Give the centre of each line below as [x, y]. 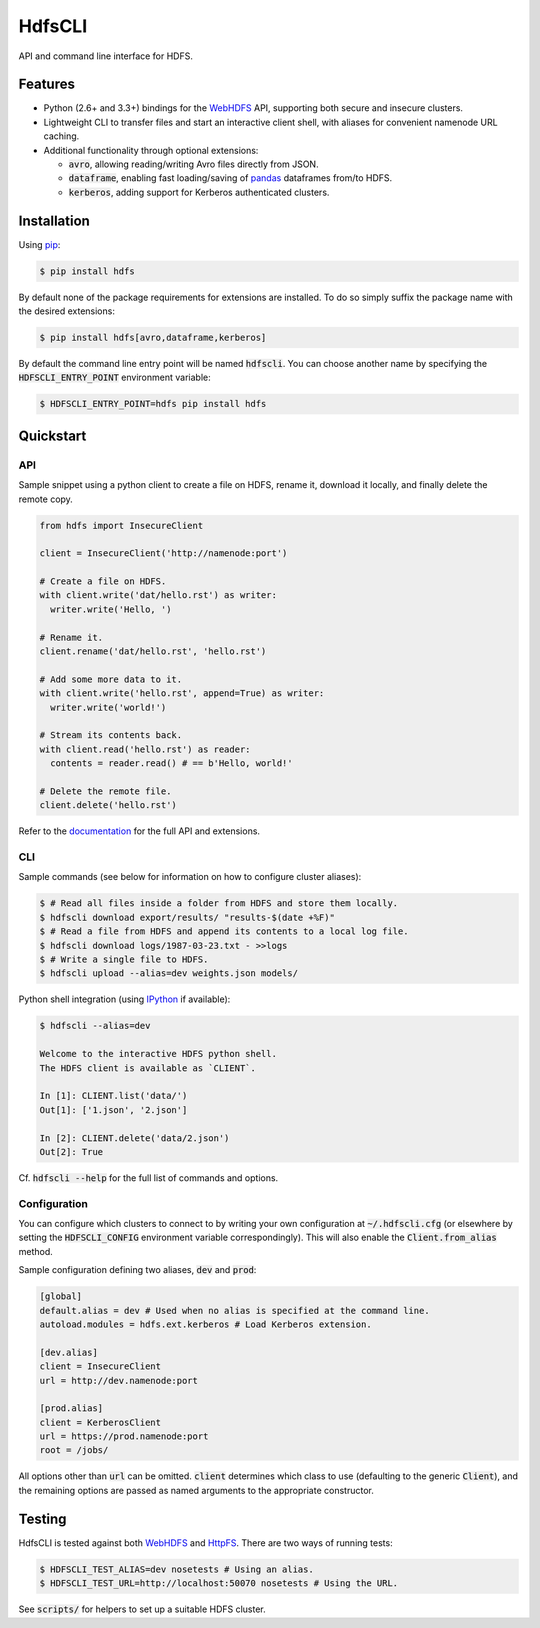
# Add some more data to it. [111, 679]
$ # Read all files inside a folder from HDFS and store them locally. [219, 903]
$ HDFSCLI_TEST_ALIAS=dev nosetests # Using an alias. [176, 1569]
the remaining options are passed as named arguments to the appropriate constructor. [196, 1490]
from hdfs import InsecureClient [121, 525]
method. [36, 1251]
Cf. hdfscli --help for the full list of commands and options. [148, 1177]
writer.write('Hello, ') [111, 609]
